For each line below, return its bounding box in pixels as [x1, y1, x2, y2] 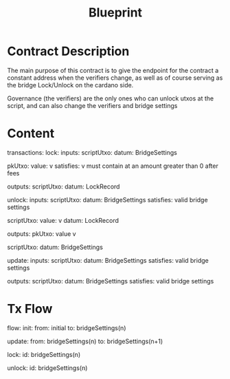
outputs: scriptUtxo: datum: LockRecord [7, 182, 120, 191]
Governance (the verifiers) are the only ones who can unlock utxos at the [7, 94, 214, 102]
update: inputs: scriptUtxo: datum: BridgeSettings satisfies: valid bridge [7, 256, 209, 264]
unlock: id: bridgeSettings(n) [7, 363, 88, 372]
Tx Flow [7, 301, 53, 317]
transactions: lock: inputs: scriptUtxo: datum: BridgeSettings [7, 148, 177, 156]
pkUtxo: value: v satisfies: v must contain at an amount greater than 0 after [7, 162, 218, 170]
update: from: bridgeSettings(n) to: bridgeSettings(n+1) [7, 337, 163, 345]
